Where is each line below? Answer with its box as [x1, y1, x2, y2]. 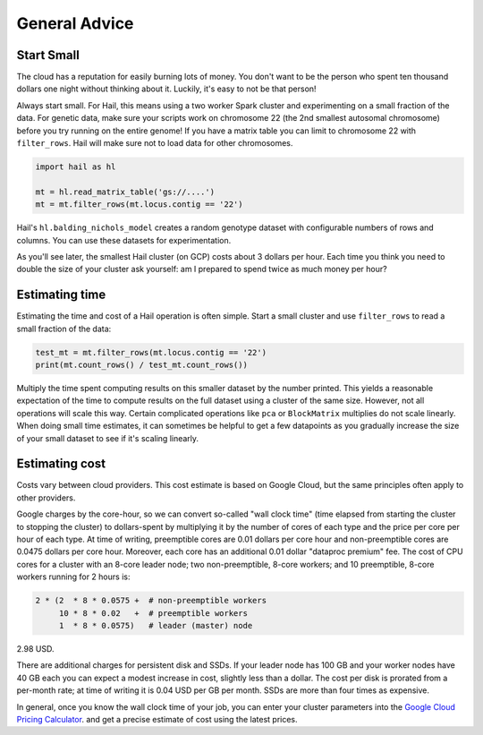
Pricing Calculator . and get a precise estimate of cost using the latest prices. [16, 714, 299, 724]
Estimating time [16, 287, 106, 303]
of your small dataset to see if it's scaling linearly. [16, 432, 199, 443]
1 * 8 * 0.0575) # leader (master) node [58, 620, 253, 630]
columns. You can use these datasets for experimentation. [16, 235, 232, 245]
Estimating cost [16, 457, 106, 472]
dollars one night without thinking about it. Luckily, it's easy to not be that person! [16, 83, 317, 94]
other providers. [16, 492, 76, 503]
